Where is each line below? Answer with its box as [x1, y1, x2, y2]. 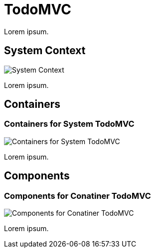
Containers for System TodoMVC [4, 119, 135, 129]
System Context [4, 44, 86, 57]
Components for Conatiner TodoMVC [4, 190, 151, 201]
